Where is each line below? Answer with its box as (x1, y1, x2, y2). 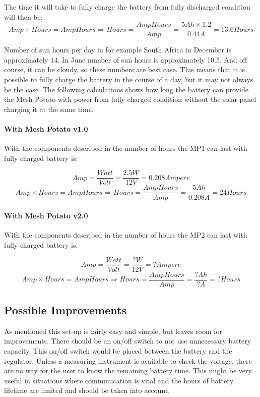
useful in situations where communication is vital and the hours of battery (4, 375, 234, 385)
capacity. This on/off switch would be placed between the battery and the (4, 346, 232, 356)
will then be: (4, 11, 43, 22)
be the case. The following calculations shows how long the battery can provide (4, 84, 248, 94)
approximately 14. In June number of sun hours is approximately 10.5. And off (4, 54, 247, 65)
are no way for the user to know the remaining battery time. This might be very (4, 365, 252, 376)
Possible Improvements (4, 302, 126, 318)
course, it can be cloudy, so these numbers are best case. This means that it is (4, 64, 245, 75)
